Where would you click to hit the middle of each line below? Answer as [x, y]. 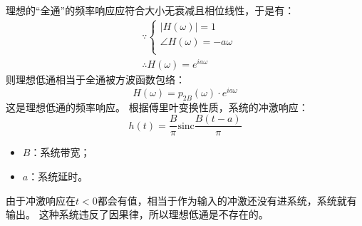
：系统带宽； [60, 152]
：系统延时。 [58, 176]
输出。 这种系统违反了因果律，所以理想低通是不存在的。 [137, 214]
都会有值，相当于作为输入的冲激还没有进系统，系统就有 [227, 200]
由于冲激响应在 [41, 200]
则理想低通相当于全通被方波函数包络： [95, 79]
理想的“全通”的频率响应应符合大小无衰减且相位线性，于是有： [150, 10]
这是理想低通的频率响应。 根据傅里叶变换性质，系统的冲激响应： [157, 107]
